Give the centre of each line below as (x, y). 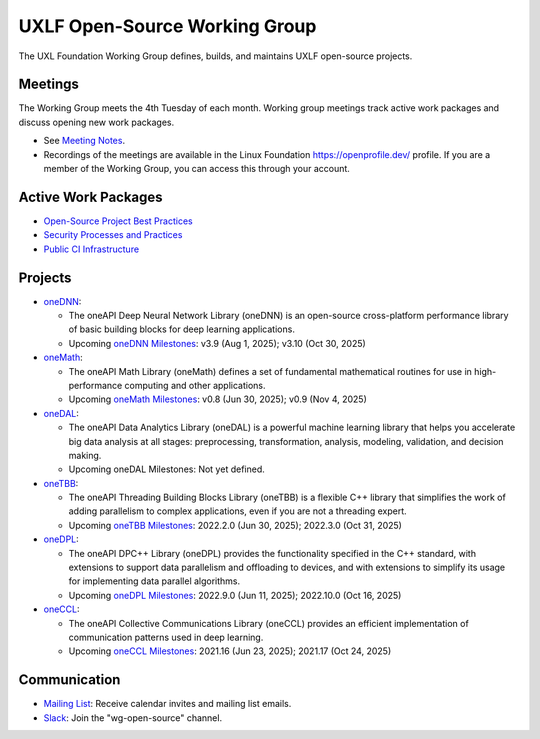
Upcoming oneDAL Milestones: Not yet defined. (166, 469)
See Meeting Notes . (84, 141)
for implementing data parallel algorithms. (154, 581)
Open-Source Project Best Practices (118, 221)
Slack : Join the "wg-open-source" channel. (133, 717)
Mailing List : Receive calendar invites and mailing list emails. (167, 704)
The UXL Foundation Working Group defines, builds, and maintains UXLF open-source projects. (215, 56)
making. (85, 455)
